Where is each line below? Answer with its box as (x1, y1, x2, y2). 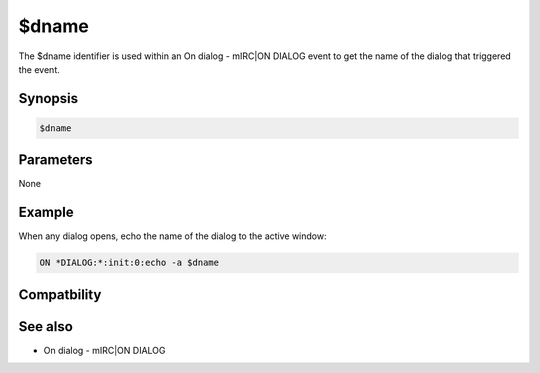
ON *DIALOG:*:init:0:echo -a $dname (39, 257, 220, 269)
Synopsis (18, 90, 79, 107)
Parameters (18, 151, 93, 169)
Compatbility (18, 286, 102, 303)
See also (18, 318, 74, 335)
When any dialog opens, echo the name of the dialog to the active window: (18, 230, 327, 242)
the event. (18, 63, 60, 75)
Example (18, 204, 74, 221)
